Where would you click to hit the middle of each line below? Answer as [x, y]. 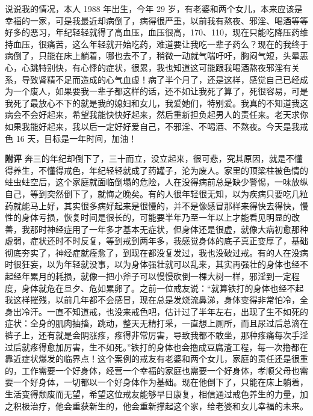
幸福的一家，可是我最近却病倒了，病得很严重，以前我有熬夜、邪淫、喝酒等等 [156, 20]
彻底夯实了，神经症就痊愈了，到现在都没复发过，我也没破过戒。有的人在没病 [156, 252]
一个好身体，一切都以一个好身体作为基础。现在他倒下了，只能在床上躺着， [160, 382]
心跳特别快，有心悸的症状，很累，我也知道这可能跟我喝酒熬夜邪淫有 [156, 67]
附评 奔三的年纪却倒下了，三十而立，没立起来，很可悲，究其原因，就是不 [150, 158]
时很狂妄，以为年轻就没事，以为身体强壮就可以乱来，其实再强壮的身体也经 [152, 264]
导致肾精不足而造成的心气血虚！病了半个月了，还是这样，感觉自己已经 [160, 79]
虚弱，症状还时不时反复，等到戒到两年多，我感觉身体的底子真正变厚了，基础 [156, 241]
